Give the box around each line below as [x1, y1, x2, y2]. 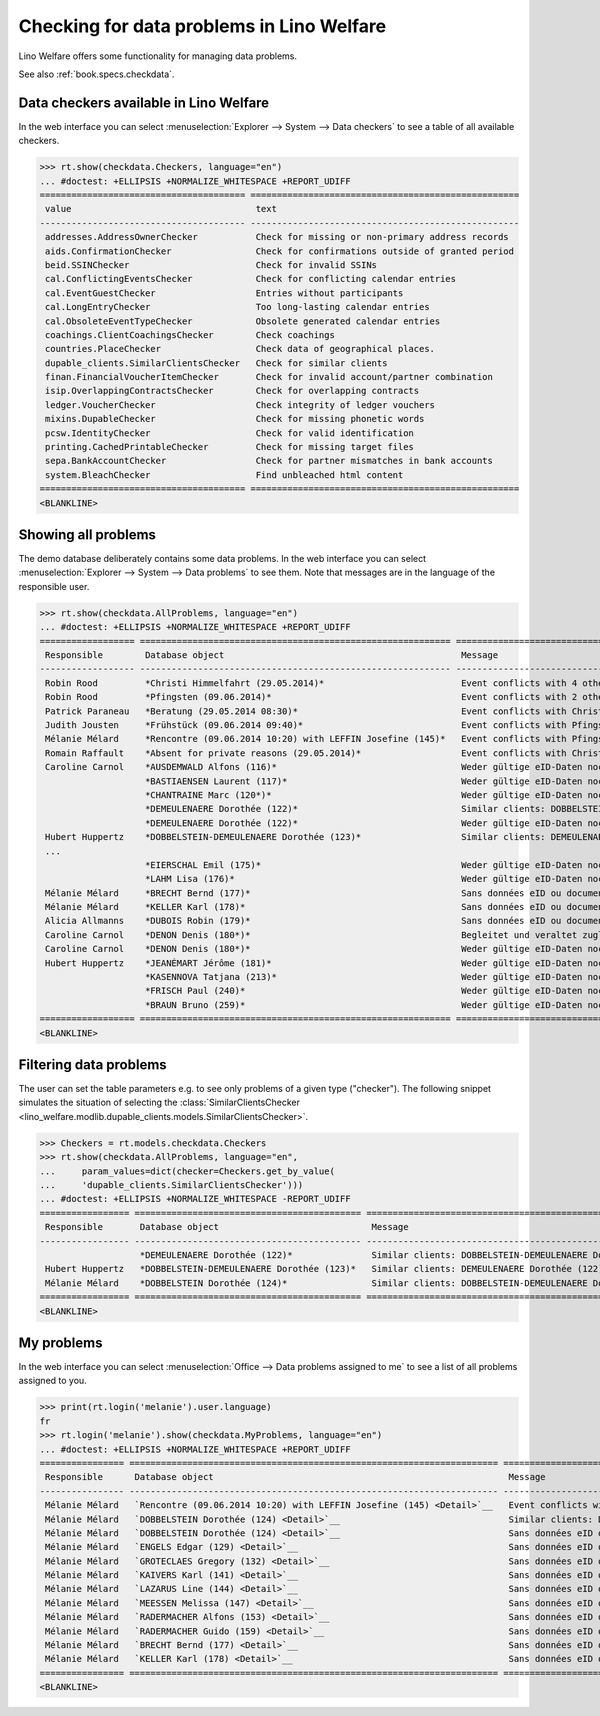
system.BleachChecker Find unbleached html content [45, 469, 404, 480]
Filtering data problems [18, 1056, 167, 1073]
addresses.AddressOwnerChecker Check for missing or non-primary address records [45, 231, 509, 243]
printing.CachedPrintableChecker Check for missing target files [45, 441, 415, 453]
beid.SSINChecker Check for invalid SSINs [45, 259, 378, 270]
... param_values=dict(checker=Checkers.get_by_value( [39, 1165, 335, 1177]
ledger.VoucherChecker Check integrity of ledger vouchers [45, 399, 435, 410]
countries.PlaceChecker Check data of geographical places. [45, 343, 435, 355]
